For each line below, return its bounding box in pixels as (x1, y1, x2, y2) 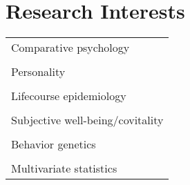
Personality (11, 64, 66, 80)
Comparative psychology (11, 39, 130, 56)
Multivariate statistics (11, 160, 117, 177)
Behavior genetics (11, 136, 96, 153)
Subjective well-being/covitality (11, 112, 164, 128)
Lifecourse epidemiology (11, 88, 126, 104)
